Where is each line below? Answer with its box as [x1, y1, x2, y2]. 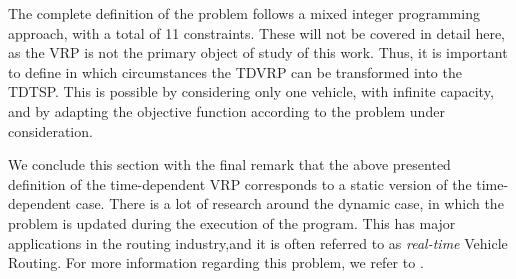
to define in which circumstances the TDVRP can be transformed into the [8, 61, 462, 82]
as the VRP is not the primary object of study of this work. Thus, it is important [8, 42, 508, 63]
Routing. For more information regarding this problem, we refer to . [8, 252, 424, 273]
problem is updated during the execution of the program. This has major [8, 212, 456, 233]
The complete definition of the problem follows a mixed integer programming [8, 3, 480, 23]
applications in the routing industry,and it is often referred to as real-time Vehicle [8, 232, 508, 253]
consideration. [8, 120, 93, 141]
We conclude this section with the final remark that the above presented [8, 154, 451, 175]
